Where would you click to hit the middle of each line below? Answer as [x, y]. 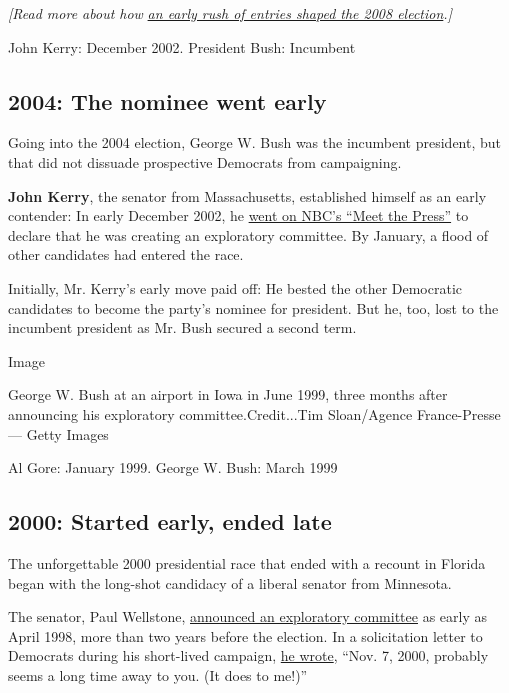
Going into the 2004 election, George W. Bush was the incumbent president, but [255, 142]
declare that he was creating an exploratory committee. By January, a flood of [248, 234]
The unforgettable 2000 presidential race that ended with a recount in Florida [247, 562]
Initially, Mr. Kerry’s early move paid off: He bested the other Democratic [235, 287]
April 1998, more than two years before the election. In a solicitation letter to [245, 635]
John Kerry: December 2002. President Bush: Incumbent [182, 46]
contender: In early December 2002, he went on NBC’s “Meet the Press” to [238, 215]
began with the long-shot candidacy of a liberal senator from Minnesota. [230, 582]
